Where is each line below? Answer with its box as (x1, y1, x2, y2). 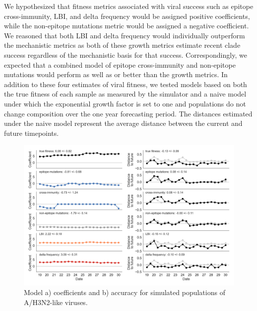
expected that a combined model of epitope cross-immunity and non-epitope (4, 59, 236, 70)
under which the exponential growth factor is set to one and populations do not (4, 98, 246, 108)
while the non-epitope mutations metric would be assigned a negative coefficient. (4, 20, 249, 31)
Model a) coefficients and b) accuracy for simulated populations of (24, 287, 225, 298)
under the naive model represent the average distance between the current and (4, 118, 243, 128)
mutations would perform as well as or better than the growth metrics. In (4, 69, 228, 80)
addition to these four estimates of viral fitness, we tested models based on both (4, 79, 247, 89)
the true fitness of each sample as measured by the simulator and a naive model (4, 89, 247, 99)
